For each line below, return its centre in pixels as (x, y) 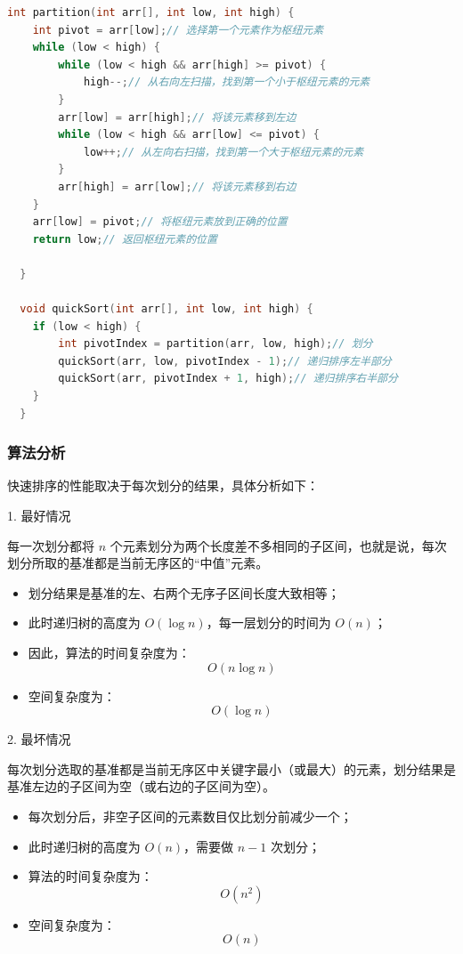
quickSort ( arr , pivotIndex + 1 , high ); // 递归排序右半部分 (228, 379)
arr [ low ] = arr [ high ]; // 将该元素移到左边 (177, 117)
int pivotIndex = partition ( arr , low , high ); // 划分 (215, 344)
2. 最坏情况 (39, 739)
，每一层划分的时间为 (268, 623)
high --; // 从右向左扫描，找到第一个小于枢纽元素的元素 (227, 82)
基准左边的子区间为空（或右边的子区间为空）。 (141, 786)
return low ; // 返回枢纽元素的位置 (125, 239)
